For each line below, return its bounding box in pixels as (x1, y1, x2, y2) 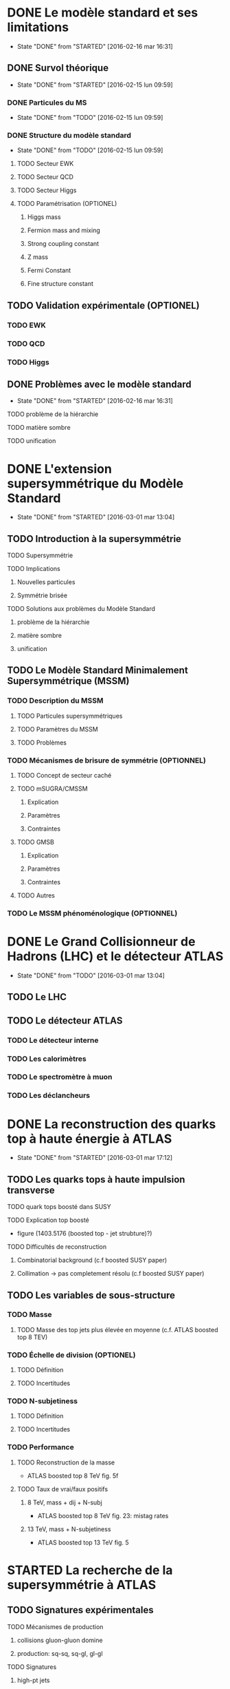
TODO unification (7, 437, 56, 445)
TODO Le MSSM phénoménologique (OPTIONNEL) (7, 908, 178, 918)
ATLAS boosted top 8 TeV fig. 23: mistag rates (37, 1511, 169, 1520)
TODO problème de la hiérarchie (7, 410, 99, 418)
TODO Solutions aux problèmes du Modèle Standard (7, 605, 156, 613)
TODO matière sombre (7, 424, 71, 432)
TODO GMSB (16, 838, 55, 847)
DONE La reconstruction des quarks (7, 1116, 216, 1132)
